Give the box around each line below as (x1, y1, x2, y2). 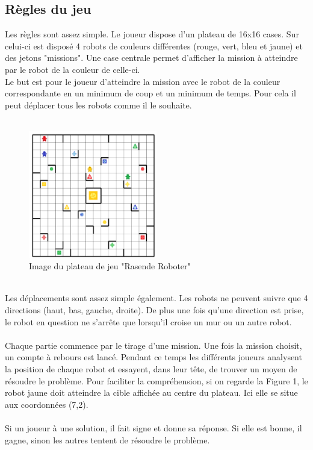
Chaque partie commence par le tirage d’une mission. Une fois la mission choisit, (5, 339, 302, 351)
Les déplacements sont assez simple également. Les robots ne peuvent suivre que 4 (5, 292, 308, 304)
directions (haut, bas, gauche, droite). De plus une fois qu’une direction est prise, (5, 304, 304, 316)
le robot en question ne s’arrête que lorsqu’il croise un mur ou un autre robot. (5, 315, 292, 328)
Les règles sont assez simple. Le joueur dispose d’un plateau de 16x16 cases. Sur (5, 28, 299, 40)
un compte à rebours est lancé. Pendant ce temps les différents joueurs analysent (5, 351, 302, 363)
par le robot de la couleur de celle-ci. (5, 63, 140, 75)
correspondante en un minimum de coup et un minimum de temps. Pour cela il (5, 87, 296, 99)
